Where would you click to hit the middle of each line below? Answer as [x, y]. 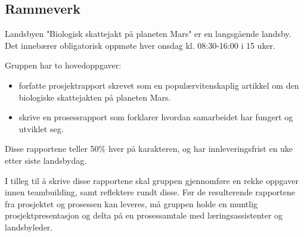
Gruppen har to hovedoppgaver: [63, 65]
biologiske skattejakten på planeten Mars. [95, 97]
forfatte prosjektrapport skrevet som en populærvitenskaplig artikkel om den [159, 85]
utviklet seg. [41, 128]
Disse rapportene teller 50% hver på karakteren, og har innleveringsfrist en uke [149, 149]
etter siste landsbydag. [46, 160]
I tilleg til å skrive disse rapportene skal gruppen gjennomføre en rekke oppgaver [152, 180]
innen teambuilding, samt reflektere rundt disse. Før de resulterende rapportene [150, 192]
